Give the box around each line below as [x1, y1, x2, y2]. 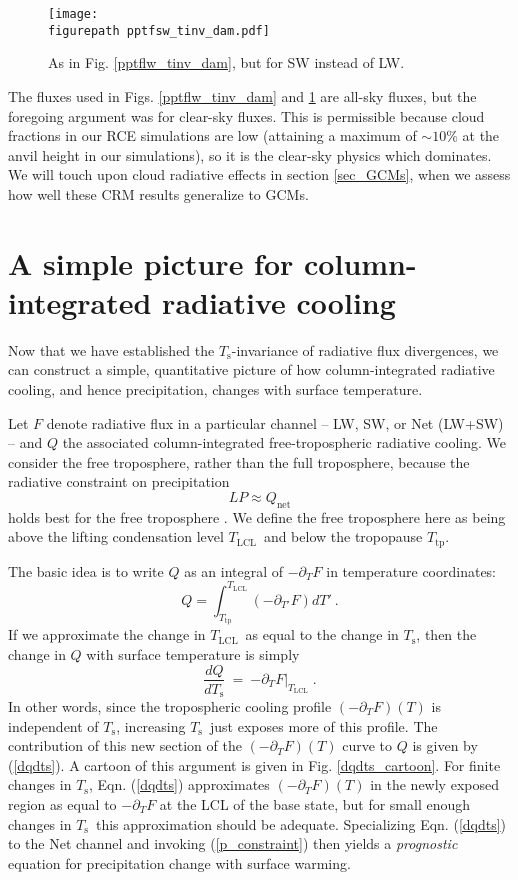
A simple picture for [8, 242, 294, 283]
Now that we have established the [8, 339, 215, 360]
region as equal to [8, 793, 117, 814]
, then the [416, 624, 477, 645]
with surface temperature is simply [86, 643, 300, 664]
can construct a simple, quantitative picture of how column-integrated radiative [8, 359, 495, 380]
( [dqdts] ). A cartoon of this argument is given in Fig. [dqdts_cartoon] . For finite [8, 754, 501, 775]
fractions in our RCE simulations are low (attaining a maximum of [8, 125, 417, 146]
